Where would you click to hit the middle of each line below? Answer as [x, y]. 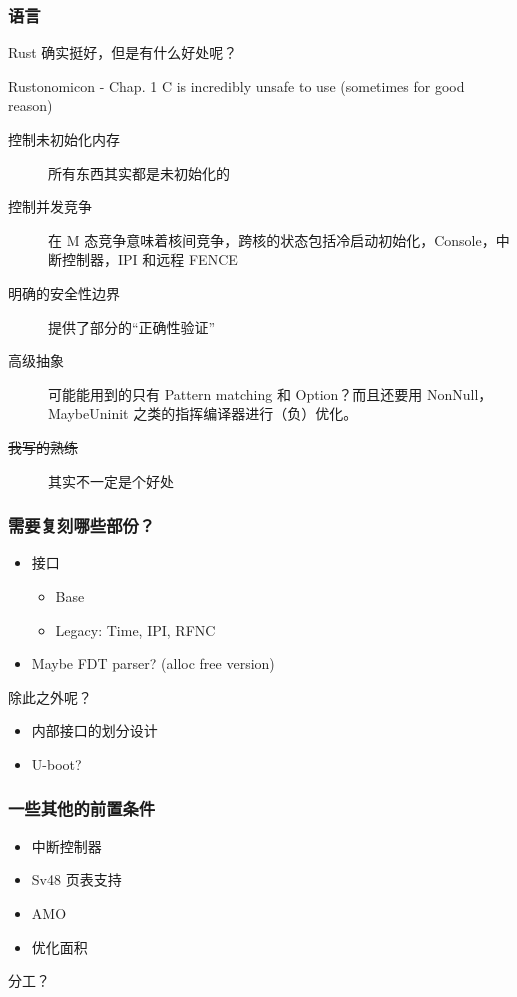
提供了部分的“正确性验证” [132, 326]
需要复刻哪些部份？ [82, 525]
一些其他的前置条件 [82, 808]
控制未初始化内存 [64, 139]
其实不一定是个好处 [111, 480]
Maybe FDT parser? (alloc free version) [153, 663]
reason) [30, 105]
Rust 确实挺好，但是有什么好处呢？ [123, 52]
